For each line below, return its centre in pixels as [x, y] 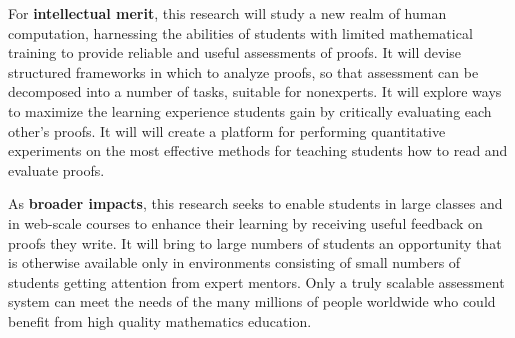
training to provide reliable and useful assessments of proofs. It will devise [235, 52]
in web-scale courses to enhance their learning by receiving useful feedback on [245, 222]
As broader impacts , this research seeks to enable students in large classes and [255, 203]
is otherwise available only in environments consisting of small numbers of [234, 262]
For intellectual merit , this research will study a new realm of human [227, 13]
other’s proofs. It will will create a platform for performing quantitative [227, 130]
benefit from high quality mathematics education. [160, 320]
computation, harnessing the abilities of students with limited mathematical [240, 32]
